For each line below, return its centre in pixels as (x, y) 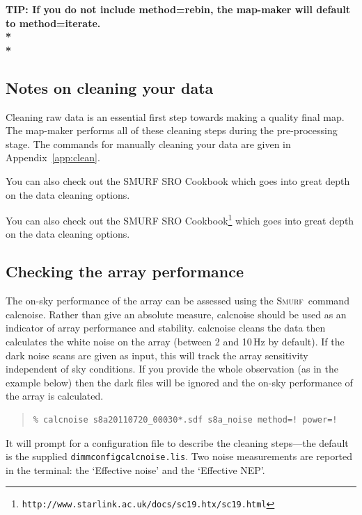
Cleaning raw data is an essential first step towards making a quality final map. (175, 116)
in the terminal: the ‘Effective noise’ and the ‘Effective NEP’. (135, 469)
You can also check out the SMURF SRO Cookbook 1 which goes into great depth (180, 219)
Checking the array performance (125, 271)
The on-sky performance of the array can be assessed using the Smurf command (178, 301)
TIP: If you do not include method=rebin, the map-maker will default (178, 9)
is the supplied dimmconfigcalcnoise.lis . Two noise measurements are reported (179, 456)
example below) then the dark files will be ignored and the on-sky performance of (179, 382)
